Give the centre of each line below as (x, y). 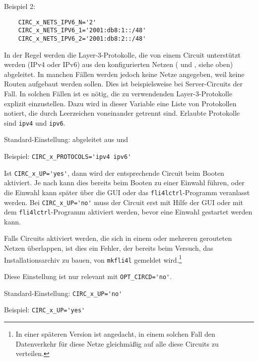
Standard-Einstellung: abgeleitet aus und (66, 139)
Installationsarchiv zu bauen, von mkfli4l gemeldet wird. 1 (93, 259)
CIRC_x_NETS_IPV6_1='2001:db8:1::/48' (82, 31)
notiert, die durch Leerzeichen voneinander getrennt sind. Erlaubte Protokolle (122, 113)
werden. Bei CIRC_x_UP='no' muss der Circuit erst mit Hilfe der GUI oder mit (124, 202)
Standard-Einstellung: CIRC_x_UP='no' (63, 293)
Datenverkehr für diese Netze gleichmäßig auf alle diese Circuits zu (117, 343)
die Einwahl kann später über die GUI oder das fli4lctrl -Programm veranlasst (127, 192)
